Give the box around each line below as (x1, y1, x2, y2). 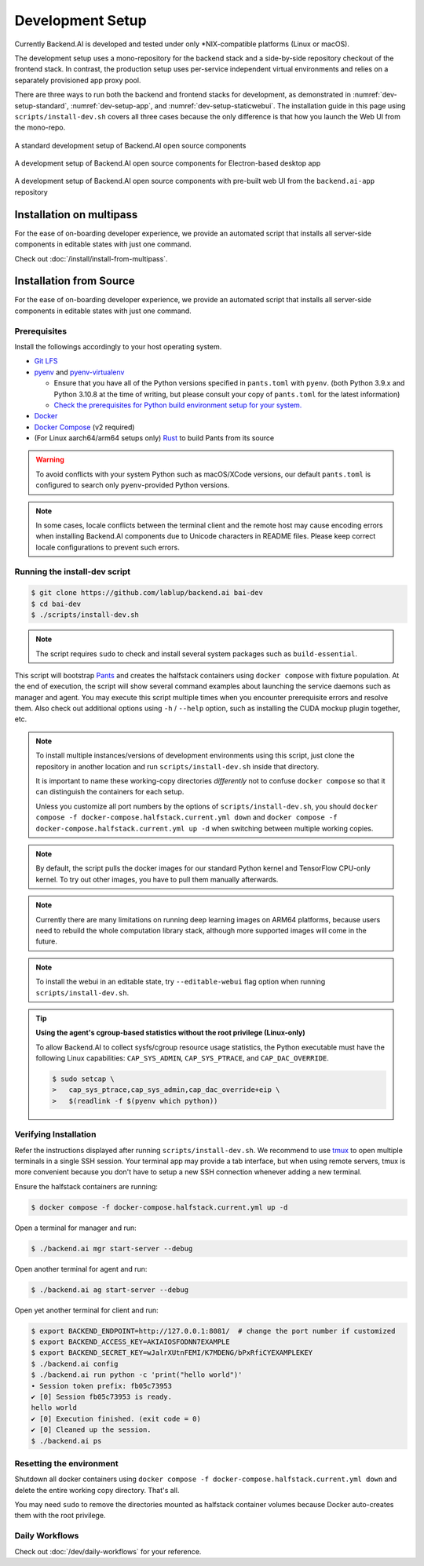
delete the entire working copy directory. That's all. (14, 1485, 180, 1495)
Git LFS (34, 356, 58, 366)
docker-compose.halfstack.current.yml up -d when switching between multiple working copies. (35, 823, 374, 833)
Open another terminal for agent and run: (14, 1264, 148, 1273)
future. (35, 936, 58, 946)
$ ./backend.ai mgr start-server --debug (31, 1244, 193, 1253)
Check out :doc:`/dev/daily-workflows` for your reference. (14, 1546, 202, 1556)
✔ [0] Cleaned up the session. (31, 1425, 152, 1434)
